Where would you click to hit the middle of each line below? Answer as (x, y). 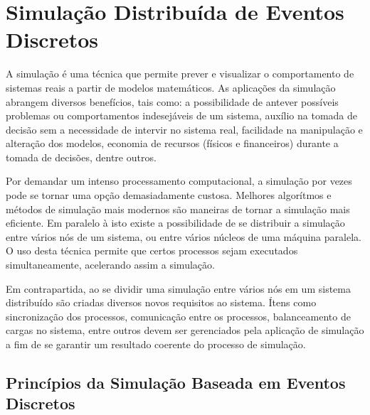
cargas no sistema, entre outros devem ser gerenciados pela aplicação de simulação (185, 330)
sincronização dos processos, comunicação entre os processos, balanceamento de (178, 316)
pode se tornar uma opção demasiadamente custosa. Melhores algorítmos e (169, 195)
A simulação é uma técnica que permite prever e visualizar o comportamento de (180, 74)
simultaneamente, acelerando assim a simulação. (110, 265)
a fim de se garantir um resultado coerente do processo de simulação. (156, 344)
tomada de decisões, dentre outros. (81, 157)
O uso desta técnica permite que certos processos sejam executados (152, 250)
